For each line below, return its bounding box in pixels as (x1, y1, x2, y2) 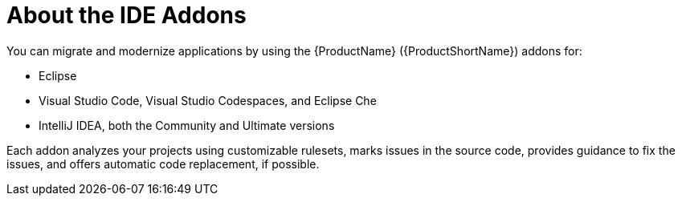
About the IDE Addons (6, 2, 247, 29)
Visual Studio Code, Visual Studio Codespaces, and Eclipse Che (39, 93, 377, 107)
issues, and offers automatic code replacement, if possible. (6, 156, 320, 171)
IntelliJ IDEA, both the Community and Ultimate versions (39, 118, 335, 132)
